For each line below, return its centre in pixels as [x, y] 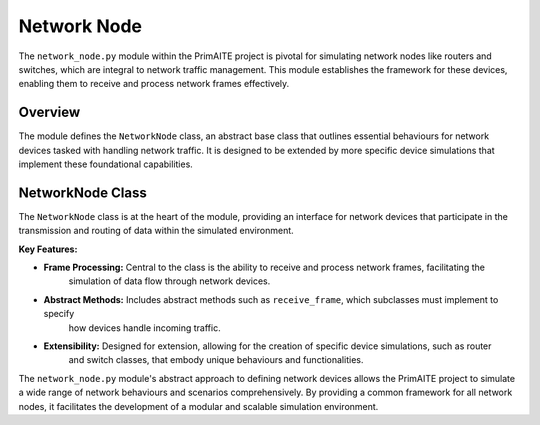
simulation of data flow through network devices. [169, 281]
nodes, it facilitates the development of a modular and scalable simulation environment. [198, 406]
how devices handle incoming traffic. [144, 327]
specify [59, 314]
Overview [49, 112]
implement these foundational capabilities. [106, 164]
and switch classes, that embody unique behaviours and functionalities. [216, 360]
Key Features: [48, 249]
